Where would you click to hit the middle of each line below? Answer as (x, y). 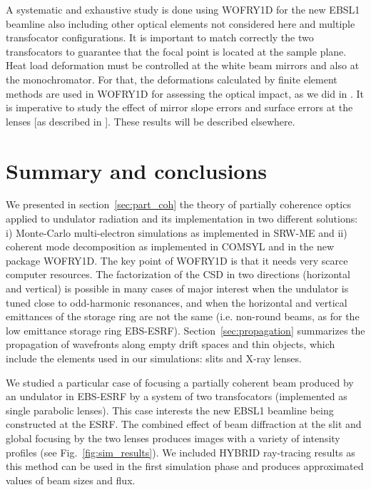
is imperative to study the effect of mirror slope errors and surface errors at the (179, 107)
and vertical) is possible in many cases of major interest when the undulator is (177, 289)
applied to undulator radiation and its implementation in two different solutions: (182, 219)
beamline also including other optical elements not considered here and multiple (181, 23)
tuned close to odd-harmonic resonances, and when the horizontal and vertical (177, 302)
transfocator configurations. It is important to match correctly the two (160, 37)
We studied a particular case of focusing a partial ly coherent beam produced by (180, 382)
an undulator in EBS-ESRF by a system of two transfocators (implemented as (177, 396)
